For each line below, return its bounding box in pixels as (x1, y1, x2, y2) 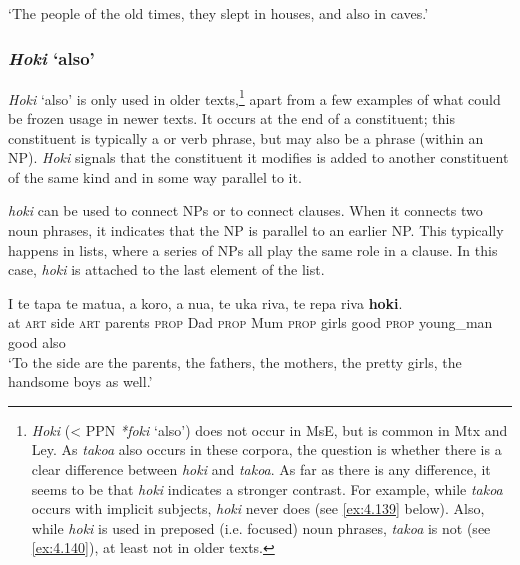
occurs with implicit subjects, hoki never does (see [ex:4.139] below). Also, (31, 498, 485, 519)
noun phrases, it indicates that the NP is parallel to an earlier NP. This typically (8, 220, 504, 241)
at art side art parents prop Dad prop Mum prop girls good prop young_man (8, 312, 493, 333)
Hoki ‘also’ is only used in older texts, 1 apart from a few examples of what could (8, 85, 501, 109)
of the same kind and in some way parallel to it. (8, 166, 302, 187)
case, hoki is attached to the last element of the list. (8, 259, 325, 280)
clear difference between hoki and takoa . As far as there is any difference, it (31, 458, 491, 479)
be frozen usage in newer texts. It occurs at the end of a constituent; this (8, 108, 455, 129)
